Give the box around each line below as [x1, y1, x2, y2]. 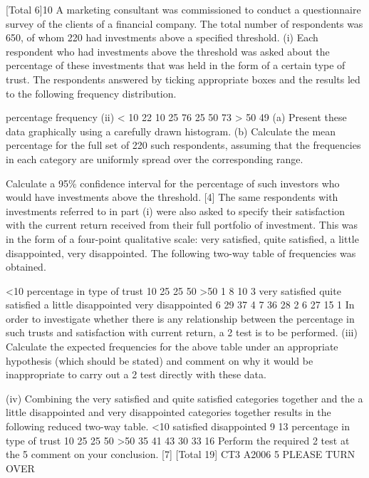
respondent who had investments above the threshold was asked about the [6, 43, 330, 58]
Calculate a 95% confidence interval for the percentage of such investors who [6, 175, 340, 190]
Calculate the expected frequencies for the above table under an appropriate [6, 339, 338, 354]
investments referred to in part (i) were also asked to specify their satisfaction [6, 203, 345, 218]
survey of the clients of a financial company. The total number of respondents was [6, 16, 363, 31]
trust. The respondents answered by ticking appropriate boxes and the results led [6, 71, 360, 86]
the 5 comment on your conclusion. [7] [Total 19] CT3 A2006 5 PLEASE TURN [6, 447, 355, 462]
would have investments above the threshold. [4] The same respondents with [6, 189, 338, 204]
